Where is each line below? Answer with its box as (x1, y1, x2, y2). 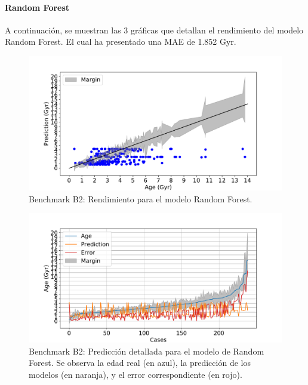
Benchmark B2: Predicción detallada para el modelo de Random (29, 344, 264, 357)
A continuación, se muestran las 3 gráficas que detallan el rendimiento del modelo (5, 23, 304, 36)
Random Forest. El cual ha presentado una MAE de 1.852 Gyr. (5, 35, 236, 48)
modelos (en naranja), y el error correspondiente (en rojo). (29, 368, 242, 380)
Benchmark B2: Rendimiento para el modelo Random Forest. (29, 192, 252, 205)
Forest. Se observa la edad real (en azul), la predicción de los (29, 356, 251, 369)
